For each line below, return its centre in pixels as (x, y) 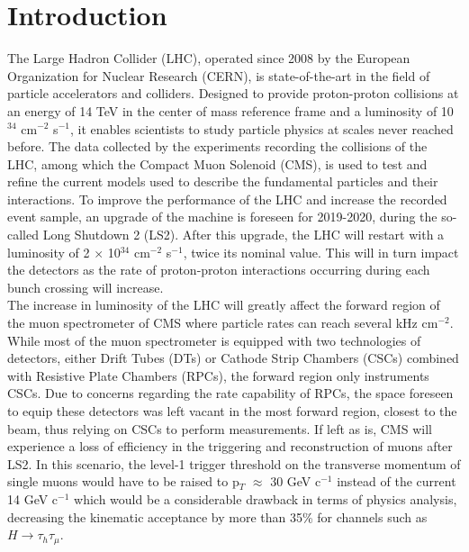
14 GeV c (33, 498)
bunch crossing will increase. (86, 287)
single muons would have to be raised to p (123, 481)
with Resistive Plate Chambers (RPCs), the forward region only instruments (218, 375)
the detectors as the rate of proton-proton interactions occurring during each (219, 270)
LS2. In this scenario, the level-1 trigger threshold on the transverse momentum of (234, 463)
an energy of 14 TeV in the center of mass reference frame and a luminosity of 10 (230, 110)
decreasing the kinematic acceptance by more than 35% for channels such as (217, 516)
